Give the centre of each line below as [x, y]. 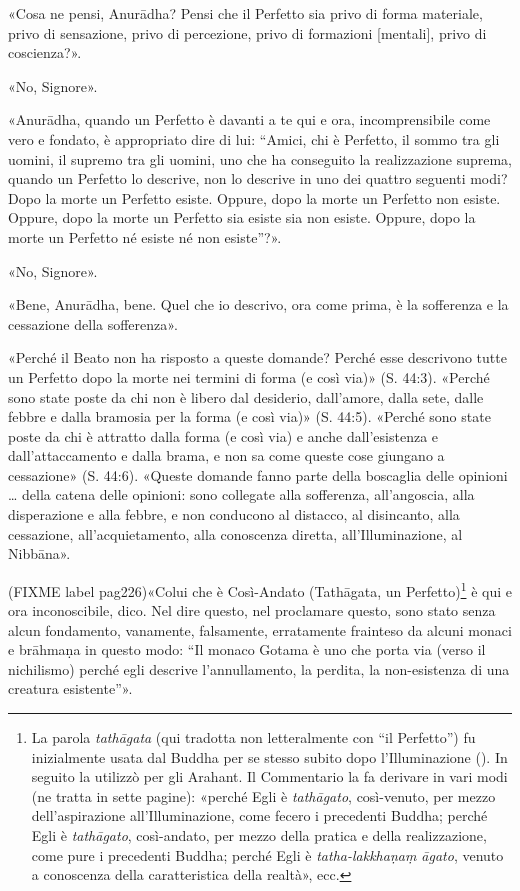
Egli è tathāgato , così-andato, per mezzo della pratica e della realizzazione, [259, 835]
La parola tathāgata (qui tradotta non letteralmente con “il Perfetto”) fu [253, 737]
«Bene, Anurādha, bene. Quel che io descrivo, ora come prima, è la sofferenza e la [258, 304]
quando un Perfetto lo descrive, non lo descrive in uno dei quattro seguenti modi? [258, 178]
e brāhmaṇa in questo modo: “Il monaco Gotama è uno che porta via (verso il [247, 649]
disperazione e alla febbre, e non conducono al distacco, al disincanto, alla [234, 514]
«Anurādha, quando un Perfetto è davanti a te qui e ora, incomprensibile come [249, 119]
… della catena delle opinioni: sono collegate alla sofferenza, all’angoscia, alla [241, 494]
